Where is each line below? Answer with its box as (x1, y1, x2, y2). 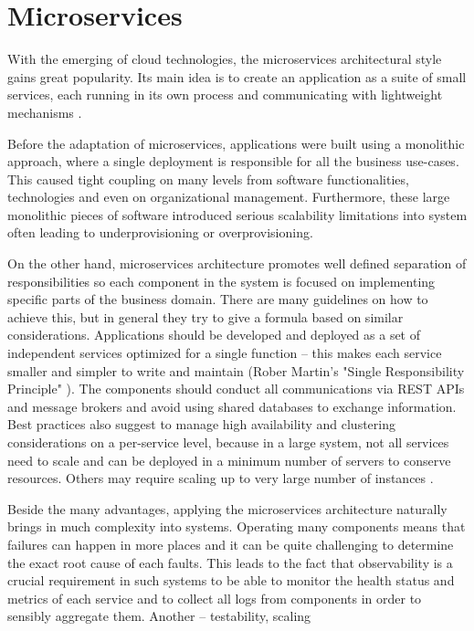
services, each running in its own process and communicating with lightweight (7, 85, 443, 104)
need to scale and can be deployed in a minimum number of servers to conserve (7, 450, 451, 469)
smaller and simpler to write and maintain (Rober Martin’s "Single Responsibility (7, 361, 465, 380)
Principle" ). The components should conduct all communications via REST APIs (7, 379, 465, 398)
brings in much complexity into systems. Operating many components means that (7, 517, 466, 536)
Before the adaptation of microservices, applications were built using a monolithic (7, 133, 465, 152)
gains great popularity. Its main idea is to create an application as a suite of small (7, 67, 467, 86)
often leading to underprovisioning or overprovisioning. (7, 223, 313, 242)
